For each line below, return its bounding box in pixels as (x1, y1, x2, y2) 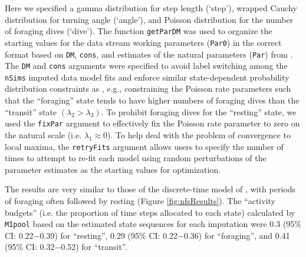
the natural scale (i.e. (5, 128, 82, 141)
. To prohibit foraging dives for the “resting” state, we (101, 105, 297, 118)
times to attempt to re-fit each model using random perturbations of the (5, 152, 266, 164)
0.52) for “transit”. (61, 241, 127, 253)
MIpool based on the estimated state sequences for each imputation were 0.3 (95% (5, 218, 302, 230)
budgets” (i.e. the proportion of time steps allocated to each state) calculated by (5, 206, 295, 218)
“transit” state (5, 105, 57, 118)
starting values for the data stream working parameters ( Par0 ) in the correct (5, 36, 282, 48)
